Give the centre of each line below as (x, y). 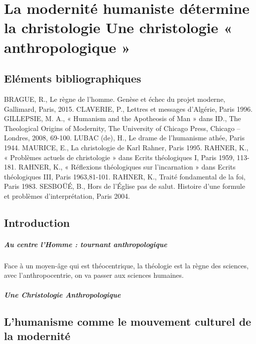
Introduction (37, 222)
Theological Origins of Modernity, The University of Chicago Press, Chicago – (122, 128)
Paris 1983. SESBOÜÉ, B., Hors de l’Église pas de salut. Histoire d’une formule (125, 186)
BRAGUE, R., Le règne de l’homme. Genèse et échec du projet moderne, (115, 99)
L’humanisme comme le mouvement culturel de (128, 321)
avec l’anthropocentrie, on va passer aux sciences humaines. (94, 275)
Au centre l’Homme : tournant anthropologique (86, 244)
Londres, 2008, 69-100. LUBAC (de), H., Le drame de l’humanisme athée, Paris (125, 138)
